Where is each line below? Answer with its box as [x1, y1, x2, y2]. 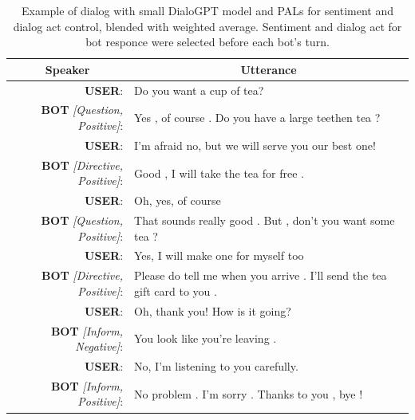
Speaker [45, 61, 90, 77]
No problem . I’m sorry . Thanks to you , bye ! [134, 385, 363, 402]
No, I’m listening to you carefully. [134, 358, 298, 375]
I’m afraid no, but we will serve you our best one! [134, 136, 376, 153]
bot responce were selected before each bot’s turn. [85, 33, 330, 50]
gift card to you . [134, 282, 217, 299]
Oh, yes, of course [134, 192, 221, 209]
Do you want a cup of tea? [134, 81, 264, 98]
